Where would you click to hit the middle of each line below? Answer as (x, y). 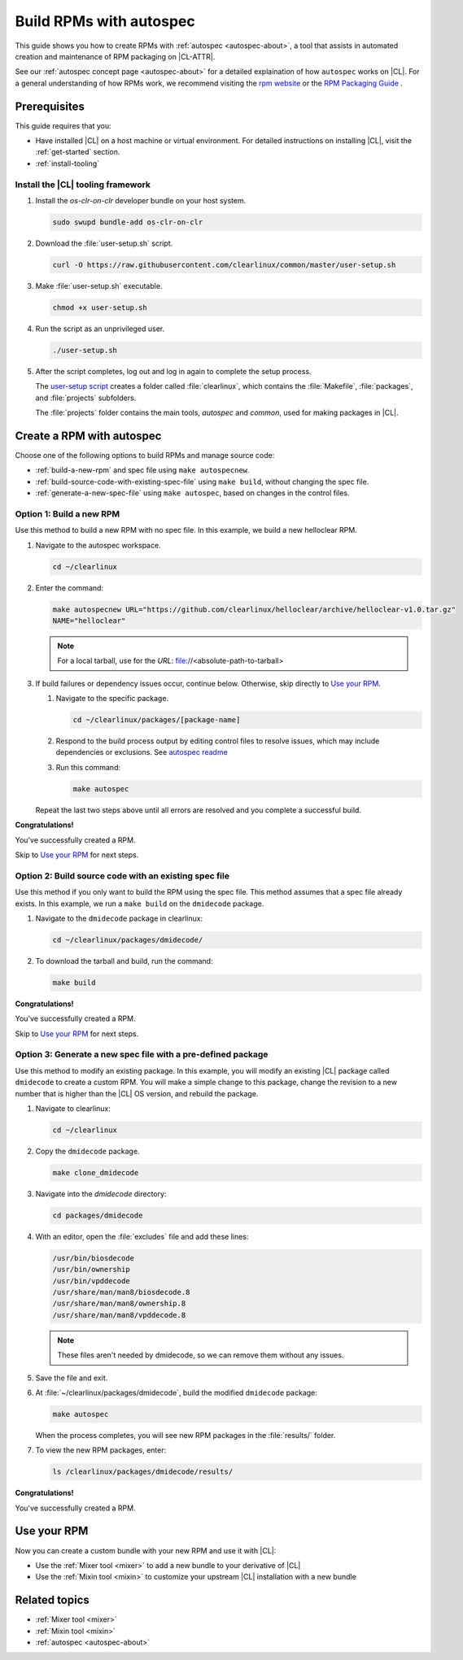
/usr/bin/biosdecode (93, 1258)
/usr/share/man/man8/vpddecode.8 (119, 1315)
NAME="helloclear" (89, 621)
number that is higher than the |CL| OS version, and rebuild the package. (137, 1093)
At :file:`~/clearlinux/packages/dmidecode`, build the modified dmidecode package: (176, 1392)
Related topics (52, 1600)
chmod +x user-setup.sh (100, 307)
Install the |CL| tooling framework (83, 185)
